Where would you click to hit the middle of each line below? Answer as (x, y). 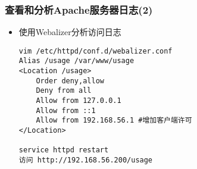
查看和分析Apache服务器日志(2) (79, 9)
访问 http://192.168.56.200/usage (86, 160)
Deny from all (64, 91)
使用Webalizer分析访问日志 (70, 32)
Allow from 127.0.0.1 (79, 101)
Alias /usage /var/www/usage (76, 61)
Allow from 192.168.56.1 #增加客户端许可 (114, 121)
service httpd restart (64, 150)
